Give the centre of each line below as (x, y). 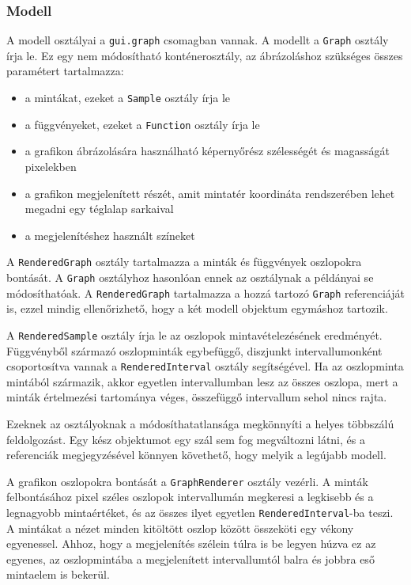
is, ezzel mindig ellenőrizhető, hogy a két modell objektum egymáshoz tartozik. (197, 308)
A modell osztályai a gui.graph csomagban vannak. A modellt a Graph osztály (198, 40)
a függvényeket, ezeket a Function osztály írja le (142, 124)
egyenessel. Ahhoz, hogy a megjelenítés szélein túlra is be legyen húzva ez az (191, 543)
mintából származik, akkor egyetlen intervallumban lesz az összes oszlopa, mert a (202, 381)
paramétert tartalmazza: (65, 71)
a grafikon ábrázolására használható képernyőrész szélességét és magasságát (207, 151)
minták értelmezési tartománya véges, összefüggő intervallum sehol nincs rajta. (197, 397)
